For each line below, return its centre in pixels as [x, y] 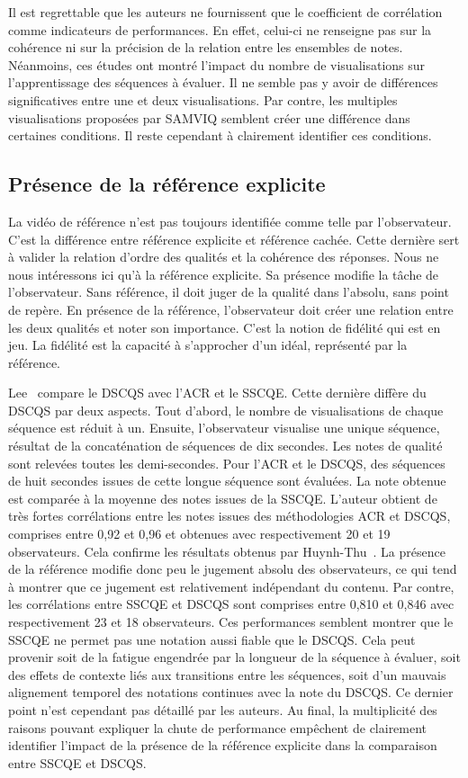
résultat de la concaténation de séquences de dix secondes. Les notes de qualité [225, 446]
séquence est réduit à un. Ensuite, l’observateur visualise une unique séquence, [224, 428]
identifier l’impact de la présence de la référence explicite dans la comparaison [223, 745]
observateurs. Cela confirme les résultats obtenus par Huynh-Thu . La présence [227, 551]
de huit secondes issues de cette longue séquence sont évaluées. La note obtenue [227, 481]
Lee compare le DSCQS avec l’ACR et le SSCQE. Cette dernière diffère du [217, 393]
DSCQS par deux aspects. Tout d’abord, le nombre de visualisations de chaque [226, 410]
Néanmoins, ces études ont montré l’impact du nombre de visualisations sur [217, 64]
